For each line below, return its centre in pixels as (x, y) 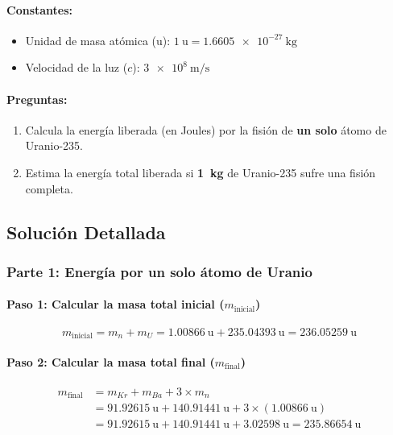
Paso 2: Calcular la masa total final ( (111, 361)
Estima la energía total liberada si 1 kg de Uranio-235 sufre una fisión (201, 172)
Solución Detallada (86, 232)
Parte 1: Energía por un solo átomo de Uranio (159, 271)
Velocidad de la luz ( (77, 67)
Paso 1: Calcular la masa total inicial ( (116, 304)
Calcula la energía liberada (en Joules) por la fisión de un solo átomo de (206, 129)
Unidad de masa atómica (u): (98, 40)
